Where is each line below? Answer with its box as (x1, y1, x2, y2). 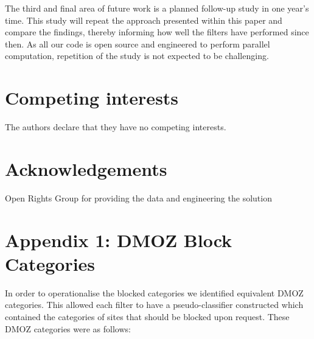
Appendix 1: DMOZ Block (5, 227, 232, 252)
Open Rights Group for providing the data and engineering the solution (5, 191, 272, 204)
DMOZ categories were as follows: (5, 322, 131, 335)
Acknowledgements (5, 156, 167, 181)
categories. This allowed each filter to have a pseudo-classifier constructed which (5, 298, 304, 311)
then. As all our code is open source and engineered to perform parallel (5, 37, 270, 50)
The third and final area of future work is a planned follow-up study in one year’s (5, 2, 309, 14)
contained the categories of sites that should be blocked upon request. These (5, 310, 290, 323)
